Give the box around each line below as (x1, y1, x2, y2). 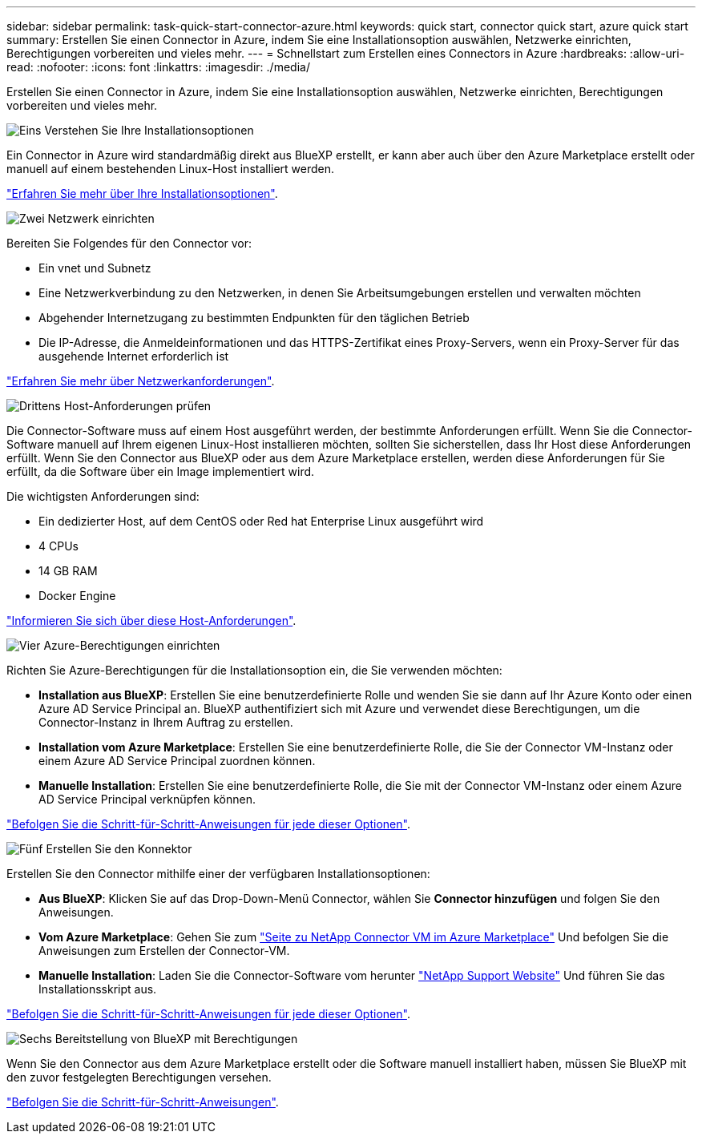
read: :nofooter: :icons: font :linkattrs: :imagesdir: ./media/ (6, 60, 310, 74)
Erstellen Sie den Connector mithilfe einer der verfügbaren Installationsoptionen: (6, 867, 430, 880)
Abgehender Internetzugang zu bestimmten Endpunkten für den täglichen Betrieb (38, 311, 470, 324)
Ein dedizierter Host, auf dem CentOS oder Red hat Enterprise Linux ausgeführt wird (38, 514, 484, 528)
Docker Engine (38, 589, 116, 602)
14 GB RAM (38, 564, 98, 578)
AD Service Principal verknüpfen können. (38, 792, 256, 806)
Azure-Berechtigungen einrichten (43, 638, 220, 652)
